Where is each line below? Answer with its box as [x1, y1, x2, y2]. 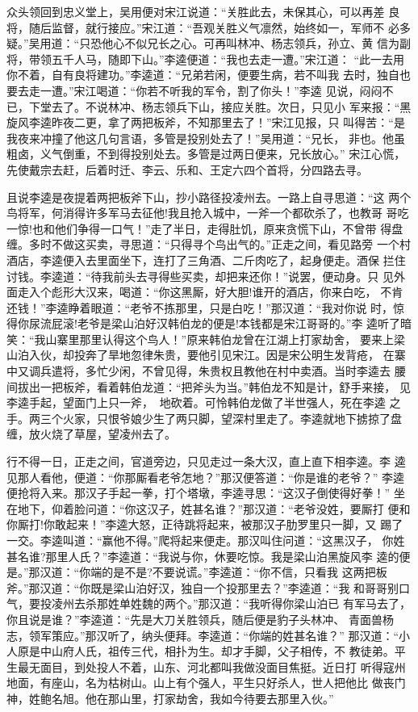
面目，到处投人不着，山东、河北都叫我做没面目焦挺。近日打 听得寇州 [40, 658, 406, 675]
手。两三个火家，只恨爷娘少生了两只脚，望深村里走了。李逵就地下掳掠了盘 [6, 409, 402, 426]
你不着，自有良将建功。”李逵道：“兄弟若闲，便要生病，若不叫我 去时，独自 [6, 66, 399, 83]
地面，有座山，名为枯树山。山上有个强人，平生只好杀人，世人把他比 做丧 [6, 674, 395, 691]
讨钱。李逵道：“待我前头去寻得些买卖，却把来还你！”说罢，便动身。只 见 [6, 267, 394, 284]
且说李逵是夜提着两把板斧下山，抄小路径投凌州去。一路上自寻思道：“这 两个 [6, 188, 412, 205]
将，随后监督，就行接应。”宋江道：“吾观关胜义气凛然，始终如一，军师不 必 [6, 19, 399, 36]
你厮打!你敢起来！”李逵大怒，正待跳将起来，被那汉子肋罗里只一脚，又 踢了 [6, 516, 403, 533]
